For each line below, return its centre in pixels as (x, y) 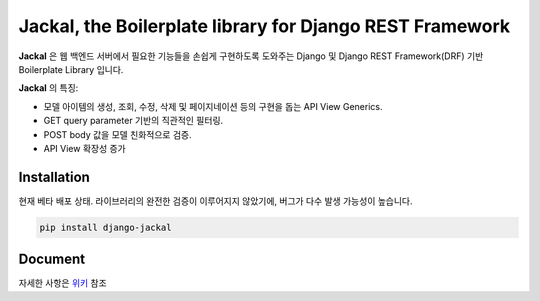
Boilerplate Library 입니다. (71, 69)
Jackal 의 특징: (48, 88)
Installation (54, 176)
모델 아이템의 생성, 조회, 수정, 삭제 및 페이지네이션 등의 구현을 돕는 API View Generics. (213, 106)
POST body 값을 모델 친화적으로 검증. (117, 134)
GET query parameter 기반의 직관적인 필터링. (133, 121)
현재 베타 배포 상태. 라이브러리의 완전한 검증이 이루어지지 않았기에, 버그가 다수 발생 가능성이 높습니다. (216, 201)
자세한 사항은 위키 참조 (62, 283)
